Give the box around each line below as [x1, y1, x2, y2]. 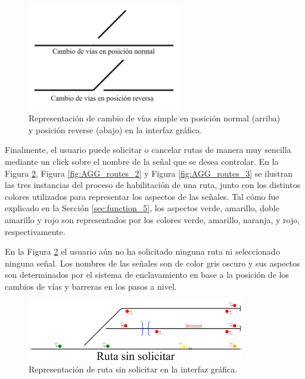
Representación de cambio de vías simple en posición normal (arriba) [29, 112, 281, 124]
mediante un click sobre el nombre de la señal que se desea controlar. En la [5, 155, 279, 167]
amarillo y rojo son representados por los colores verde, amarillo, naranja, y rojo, [5, 213, 300, 225]
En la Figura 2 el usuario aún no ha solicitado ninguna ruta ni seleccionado [5, 245, 280, 258]
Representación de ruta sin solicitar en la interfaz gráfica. [29, 363, 238, 375]
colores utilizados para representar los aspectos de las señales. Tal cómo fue [5, 190, 279, 202]
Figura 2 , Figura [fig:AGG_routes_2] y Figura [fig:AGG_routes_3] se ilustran [5, 167, 293, 179]
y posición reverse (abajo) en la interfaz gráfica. [29, 123, 203, 136]
